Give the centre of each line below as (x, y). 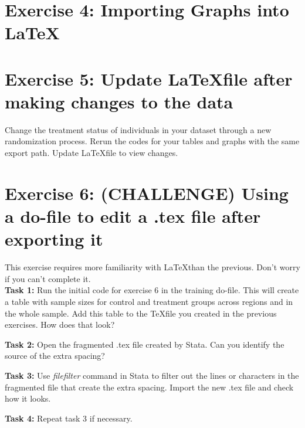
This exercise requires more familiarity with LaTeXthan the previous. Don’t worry (152, 267)
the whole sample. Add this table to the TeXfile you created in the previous (141, 313)
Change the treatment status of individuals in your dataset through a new (138, 129)
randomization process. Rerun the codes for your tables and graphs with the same (152, 141)
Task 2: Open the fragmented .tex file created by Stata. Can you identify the (145, 344)
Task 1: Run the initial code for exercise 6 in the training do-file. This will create (152, 290)
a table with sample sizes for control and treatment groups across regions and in (149, 301)
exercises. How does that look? (60, 325)
